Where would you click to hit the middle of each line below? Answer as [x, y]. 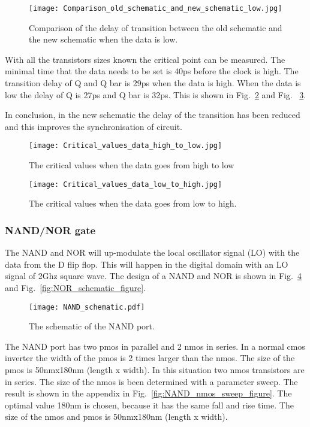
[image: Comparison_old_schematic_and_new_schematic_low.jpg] [156, 8]
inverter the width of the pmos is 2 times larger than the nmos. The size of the [150, 358]
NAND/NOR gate [50, 230]
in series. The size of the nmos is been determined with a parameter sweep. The [151, 381]
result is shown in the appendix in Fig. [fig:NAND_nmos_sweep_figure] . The [148, 393]
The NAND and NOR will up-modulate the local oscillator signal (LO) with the [152, 252]
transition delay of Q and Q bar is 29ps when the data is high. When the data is [153, 83]
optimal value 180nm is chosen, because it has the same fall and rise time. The [149, 405]
